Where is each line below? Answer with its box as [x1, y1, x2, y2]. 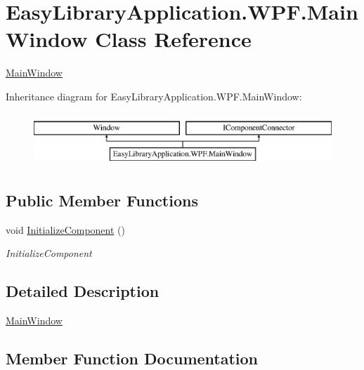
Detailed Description [6, 280, 160, 302]
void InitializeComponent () [6, 222, 125, 237]
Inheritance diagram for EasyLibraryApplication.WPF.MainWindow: [6, 88, 302, 103]
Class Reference [95, 25, 252, 53]
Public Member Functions [6, 190, 198, 211]
